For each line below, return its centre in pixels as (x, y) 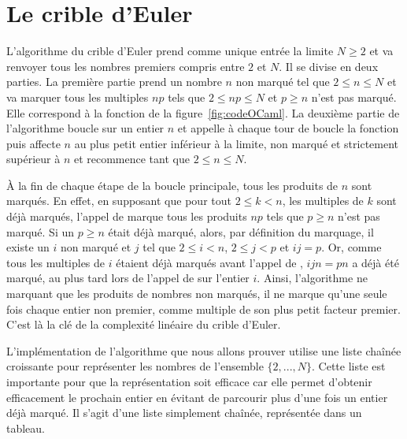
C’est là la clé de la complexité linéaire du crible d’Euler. (144, 324)
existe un (28, 247)
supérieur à (33, 159)
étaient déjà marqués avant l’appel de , (209, 262)
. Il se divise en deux (329, 66)
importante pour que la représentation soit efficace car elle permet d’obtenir (189, 381)
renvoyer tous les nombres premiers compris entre (126, 66)
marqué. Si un (41, 231)
